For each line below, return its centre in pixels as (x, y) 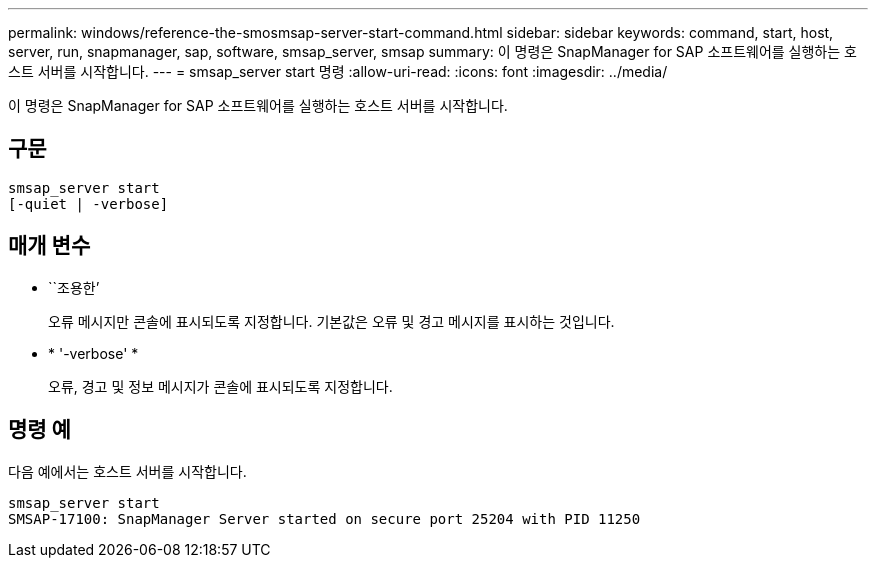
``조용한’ (74, 287)
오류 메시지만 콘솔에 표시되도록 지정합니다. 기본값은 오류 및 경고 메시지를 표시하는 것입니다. (331, 321)
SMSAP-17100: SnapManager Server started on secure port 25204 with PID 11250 (324, 518)
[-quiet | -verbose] (88, 203)
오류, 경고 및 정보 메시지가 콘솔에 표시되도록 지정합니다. (220, 386)
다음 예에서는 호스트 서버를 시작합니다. (127, 471)
